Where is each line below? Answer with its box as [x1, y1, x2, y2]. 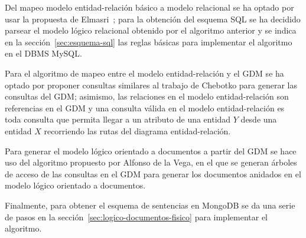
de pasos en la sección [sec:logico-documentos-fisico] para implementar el [5, 210, 268, 223]
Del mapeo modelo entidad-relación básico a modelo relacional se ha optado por [5, 1, 294, 13]
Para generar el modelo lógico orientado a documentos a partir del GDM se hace [5, 144, 297, 157]
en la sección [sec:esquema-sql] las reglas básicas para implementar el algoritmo [5, 35, 292, 48]
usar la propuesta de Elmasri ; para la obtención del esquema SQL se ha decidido [5, 12, 301, 25]
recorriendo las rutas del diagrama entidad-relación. [44, 124, 231, 137]
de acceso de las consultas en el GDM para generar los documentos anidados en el [5, 167, 301, 180]
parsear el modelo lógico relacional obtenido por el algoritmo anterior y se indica [5, 24, 297, 37]
